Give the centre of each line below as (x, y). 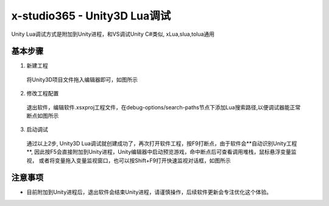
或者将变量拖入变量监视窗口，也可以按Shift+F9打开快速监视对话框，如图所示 (135, 160)
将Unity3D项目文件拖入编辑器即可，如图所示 (82, 80)
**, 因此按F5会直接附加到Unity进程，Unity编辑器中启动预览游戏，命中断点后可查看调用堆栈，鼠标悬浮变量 (159, 152)
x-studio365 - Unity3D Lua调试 (91, 16)
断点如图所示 (43, 116)
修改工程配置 (43, 94)
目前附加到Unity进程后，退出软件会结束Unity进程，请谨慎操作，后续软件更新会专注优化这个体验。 (149, 192)
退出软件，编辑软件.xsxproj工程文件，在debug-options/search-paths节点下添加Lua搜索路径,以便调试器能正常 (164, 107)
